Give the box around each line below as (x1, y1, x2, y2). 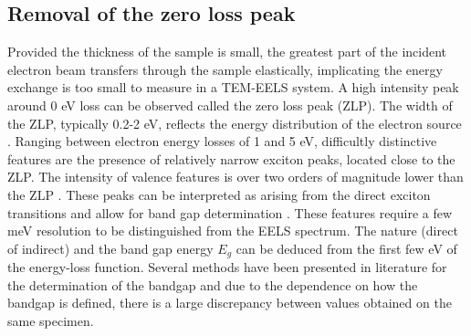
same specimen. (7, 310, 94, 330)
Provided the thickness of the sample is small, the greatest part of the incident (7, 42, 447, 61)
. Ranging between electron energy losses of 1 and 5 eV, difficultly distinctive (7, 131, 437, 151)
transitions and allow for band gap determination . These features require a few (7, 203, 453, 222)
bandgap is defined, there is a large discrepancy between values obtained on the (7, 293, 452, 312)
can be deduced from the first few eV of (235, 238, 457, 257)
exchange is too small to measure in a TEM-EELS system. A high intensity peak (7, 78, 459, 97)
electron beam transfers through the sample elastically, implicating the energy (7, 59, 443, 79)
